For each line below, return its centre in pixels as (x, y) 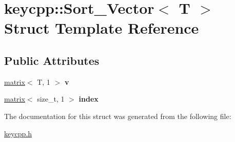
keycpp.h (18, 133)
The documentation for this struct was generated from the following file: (118, 116)
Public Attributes (52, 60)
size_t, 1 (51, 99)
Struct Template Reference (102, 28)
